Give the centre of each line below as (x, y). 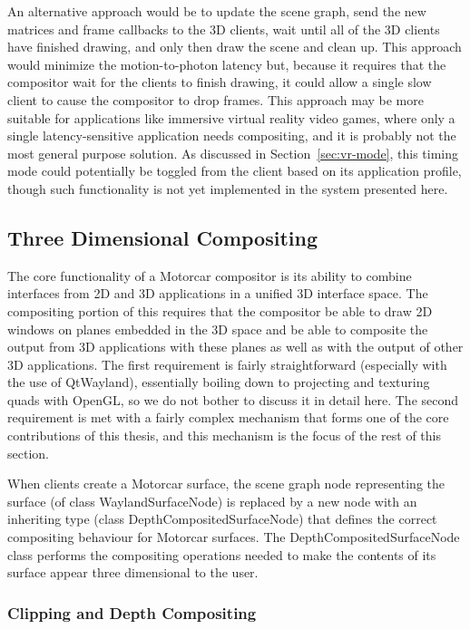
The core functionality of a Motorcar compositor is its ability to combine (210, 275)
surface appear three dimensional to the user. (133, 572)
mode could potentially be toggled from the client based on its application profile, (235, 171)
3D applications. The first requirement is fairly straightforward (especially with (227, 364)
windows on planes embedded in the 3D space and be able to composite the (218, 329)
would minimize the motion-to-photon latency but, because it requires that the (227, 64)
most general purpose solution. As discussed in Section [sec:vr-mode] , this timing (233, 153)
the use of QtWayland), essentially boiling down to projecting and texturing (219, 382)
